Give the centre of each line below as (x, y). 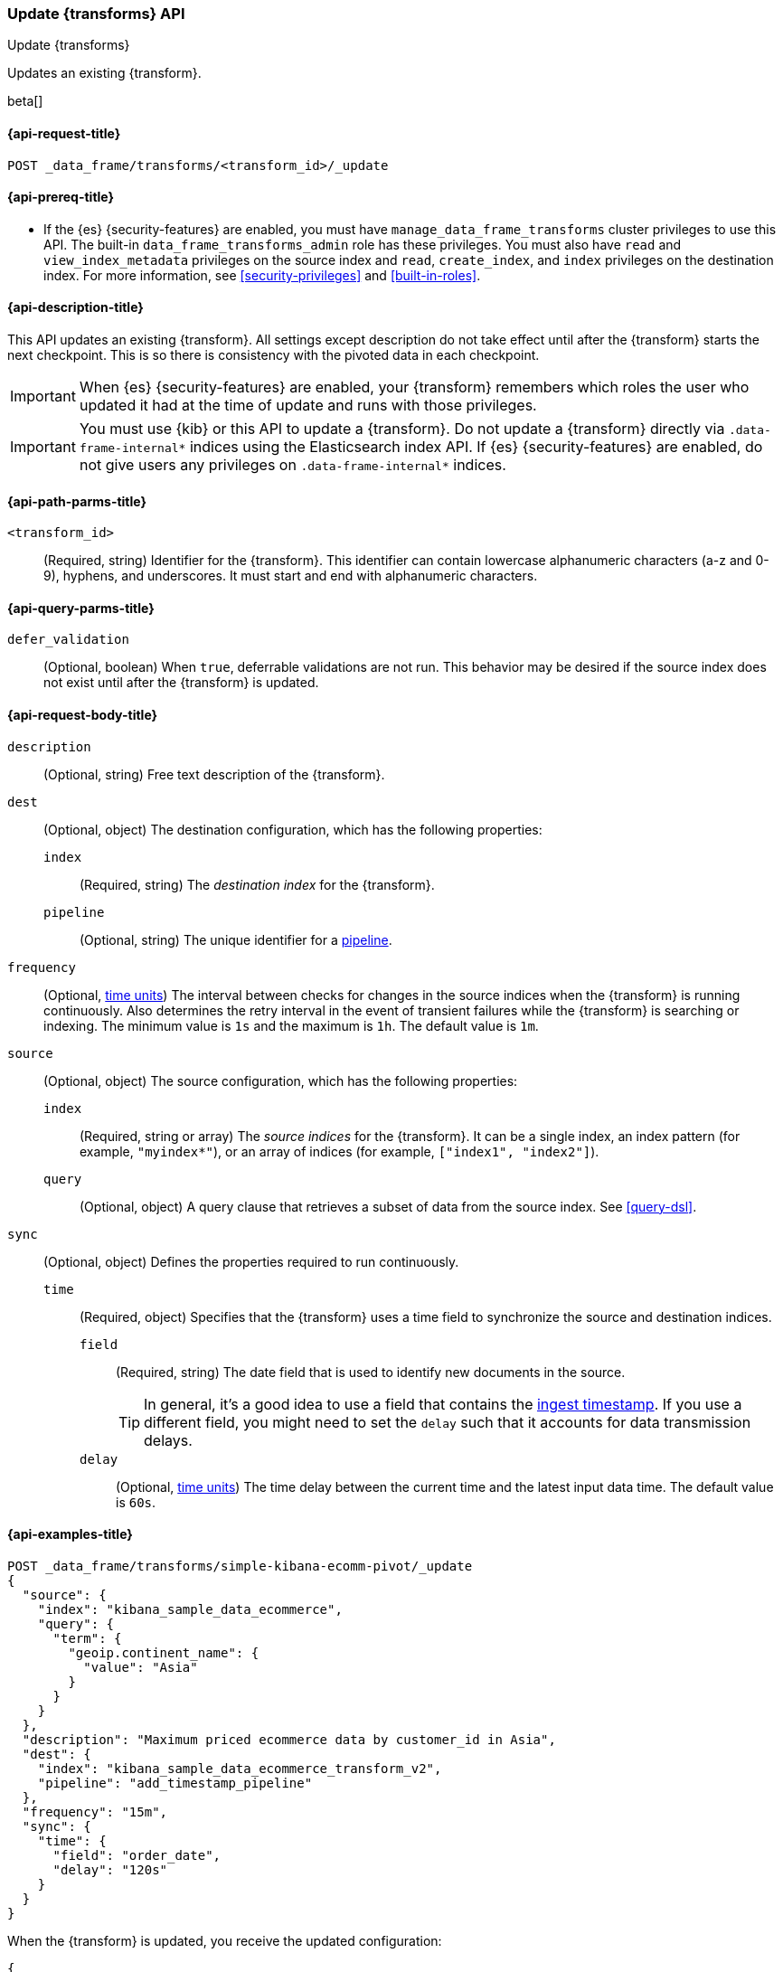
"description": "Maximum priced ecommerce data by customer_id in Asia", (289, 1739)
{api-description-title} (75, 307)
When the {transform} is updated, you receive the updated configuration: (225, 1940)
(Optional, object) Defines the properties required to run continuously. (251, 1261)
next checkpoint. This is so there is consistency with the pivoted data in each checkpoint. (274, 355)
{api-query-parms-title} (81, 608)
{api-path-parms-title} (77, 501)
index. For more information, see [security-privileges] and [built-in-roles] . (262, 275)
